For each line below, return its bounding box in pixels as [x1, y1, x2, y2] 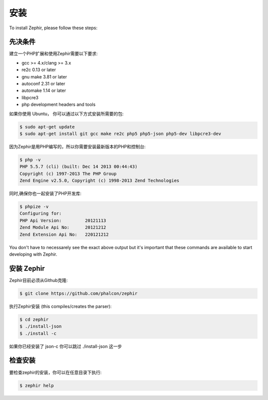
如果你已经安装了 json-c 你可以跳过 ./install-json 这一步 [9, 343, 122, 349]
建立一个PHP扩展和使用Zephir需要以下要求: [9, 51, 98, 57]
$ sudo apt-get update [19, 124, 75, 130]
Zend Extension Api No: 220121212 [19, 231, 109, 237]
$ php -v [19, 157, 41, 162]
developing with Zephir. [9, 251, 58, 257]
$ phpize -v [19, 204, 49, 209]
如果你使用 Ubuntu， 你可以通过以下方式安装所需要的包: [9, 111, 124, 117]
